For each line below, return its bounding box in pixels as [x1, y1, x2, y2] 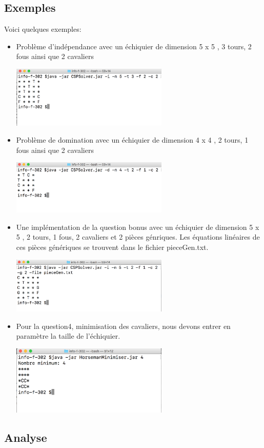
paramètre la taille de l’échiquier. [16, 330, 120, 341]
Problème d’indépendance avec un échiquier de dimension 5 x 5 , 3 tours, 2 [16, 41, 252, 51]
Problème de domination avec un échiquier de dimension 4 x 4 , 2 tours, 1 [16, 134, 249, 145]
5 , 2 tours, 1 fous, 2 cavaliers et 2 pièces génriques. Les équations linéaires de [16, 231, 260, 242]
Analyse [4, 429, 47, 445]
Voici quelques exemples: [4, 24, 82, 34]
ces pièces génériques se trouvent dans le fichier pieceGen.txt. [16, 241, 209, 252]
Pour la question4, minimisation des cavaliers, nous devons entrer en [16, 320, 231, 331]
